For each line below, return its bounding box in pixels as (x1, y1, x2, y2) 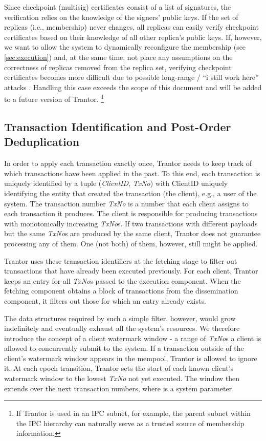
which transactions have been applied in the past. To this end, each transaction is (4, 167, 260, 178)
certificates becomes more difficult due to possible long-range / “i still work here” (4, 72, 259, 82)
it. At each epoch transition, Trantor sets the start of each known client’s (4, 363, 234, 373)
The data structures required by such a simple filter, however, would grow (4, 312, 236, 323)
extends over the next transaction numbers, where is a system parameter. (4, 383, 234, 393)
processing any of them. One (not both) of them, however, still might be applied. (4, 238, 258, 248)
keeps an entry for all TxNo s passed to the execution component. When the (4, 275, 241, 286)
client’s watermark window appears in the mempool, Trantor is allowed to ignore (4, 352, 257, 363)
